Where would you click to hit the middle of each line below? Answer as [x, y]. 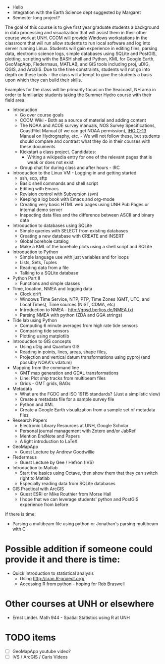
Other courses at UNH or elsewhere [80, 604]
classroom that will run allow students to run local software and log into [78, 43]
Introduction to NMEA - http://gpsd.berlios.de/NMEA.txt [77, 310]
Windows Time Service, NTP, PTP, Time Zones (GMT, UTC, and [85, 299]
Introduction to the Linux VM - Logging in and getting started [74, 173]
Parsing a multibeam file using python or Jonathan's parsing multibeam [85, 524]
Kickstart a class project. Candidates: [58, 152]
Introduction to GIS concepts [42, 341]
